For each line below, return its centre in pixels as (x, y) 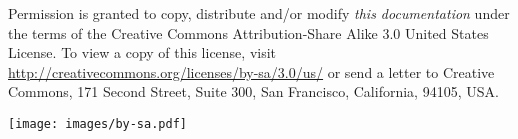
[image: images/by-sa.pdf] (97, 123)
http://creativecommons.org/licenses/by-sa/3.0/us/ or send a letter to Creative (251, 71)
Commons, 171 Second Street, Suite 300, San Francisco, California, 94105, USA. (253, 91)
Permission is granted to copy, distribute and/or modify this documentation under (259, 13)
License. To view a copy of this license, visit (142, 52)
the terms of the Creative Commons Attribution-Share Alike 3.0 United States (248, 32)
